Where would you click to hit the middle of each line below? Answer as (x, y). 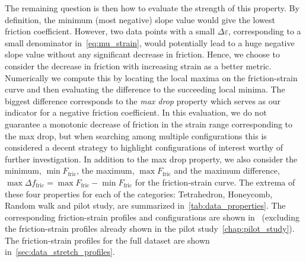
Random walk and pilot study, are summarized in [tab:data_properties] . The (145, 205)
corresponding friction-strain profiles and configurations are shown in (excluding (152, 217)
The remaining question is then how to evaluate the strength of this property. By (152, 8)
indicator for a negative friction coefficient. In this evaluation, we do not (136, 112)
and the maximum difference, (227, 170)
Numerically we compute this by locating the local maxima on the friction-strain (151, 77)
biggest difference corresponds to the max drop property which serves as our (143, 100)
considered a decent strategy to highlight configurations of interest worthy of (144, 147)
